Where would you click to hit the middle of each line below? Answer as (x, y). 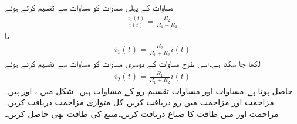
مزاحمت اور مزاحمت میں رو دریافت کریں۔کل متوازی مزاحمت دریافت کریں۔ (139, 102)
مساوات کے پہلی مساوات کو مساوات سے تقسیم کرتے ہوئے (89, 7)
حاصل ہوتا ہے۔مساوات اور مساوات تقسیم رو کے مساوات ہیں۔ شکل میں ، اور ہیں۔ (149, 90)
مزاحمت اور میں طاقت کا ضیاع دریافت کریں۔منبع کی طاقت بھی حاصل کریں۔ (142, 113)
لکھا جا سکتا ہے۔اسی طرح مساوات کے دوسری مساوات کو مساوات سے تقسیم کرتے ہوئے (133, 63)
